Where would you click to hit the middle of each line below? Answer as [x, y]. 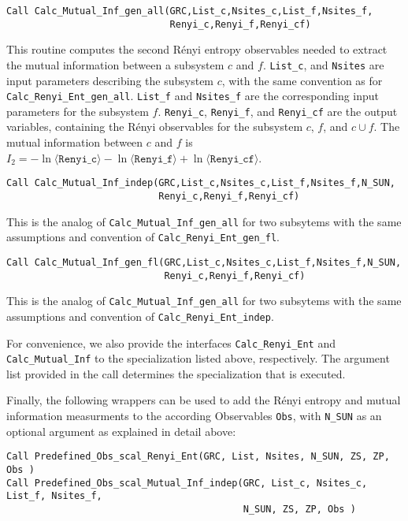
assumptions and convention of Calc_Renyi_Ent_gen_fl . [143, 237]
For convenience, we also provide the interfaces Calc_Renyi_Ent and [171, 342]
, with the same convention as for [302, 80]
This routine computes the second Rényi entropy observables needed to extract [197, 49]
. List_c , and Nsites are [323, 64]
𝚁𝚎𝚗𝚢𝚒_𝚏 [154, 159]
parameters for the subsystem [78, 111]
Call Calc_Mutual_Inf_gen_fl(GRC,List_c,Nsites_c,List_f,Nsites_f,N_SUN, [204, 262]
